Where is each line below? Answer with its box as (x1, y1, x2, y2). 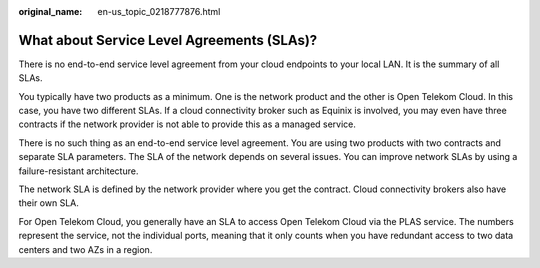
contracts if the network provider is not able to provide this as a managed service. (18, 118, 357, 130)
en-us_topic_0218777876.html (97, 6, 221, 17)
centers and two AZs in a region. (18, 243, 153, 255)
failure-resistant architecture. (18, 165, 139, 177)
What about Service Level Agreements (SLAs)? (18, 31, 318, 49)
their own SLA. (18, 197, 80, 209)
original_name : (18, 6, 83, 17)
